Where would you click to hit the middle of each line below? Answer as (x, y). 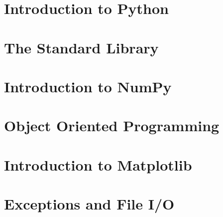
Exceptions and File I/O (89, 204)
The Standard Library (81, 47)
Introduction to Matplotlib (98, 164)
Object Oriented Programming (112, 125)
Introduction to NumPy (88, 86)
